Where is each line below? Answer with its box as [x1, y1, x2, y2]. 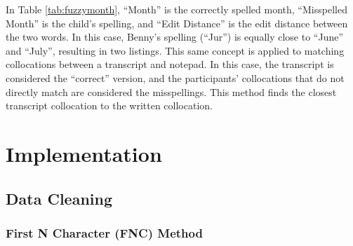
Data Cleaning [6, 187, 112, 209]
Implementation [6, 139, 162, 168]
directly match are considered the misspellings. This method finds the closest [6, 84, 337, 99]
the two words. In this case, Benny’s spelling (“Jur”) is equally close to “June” [6, 29, 344, 44]
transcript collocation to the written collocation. [6, 98, 213, 113]
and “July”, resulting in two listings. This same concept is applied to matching [6, 43, 345, 57]
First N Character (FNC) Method [6, 224, 203, 241]
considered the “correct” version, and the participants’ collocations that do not [6, 70, 345, 85]
